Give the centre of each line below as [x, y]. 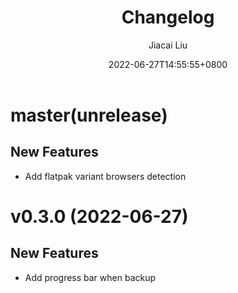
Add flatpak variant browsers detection [105, 176]
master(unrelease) [89, 115]
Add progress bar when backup [90, 277]
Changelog [168, 17]
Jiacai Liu [168, 45]
